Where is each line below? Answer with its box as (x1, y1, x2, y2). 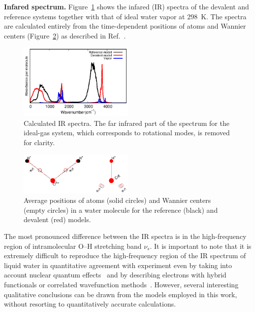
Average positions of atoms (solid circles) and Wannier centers (24, 195, 211, 205)
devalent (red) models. (24, 214, 91, 225)
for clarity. (24, 137, 55, 148)
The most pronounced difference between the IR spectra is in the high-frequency (4, 231, 247, 241)
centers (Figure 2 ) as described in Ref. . (4, 30, 126, 40)
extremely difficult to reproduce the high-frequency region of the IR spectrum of (4, 250, 246, 261)
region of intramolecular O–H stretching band (4, 240, 142, 251)
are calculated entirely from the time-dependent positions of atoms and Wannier (4, 21, 246, 31)
